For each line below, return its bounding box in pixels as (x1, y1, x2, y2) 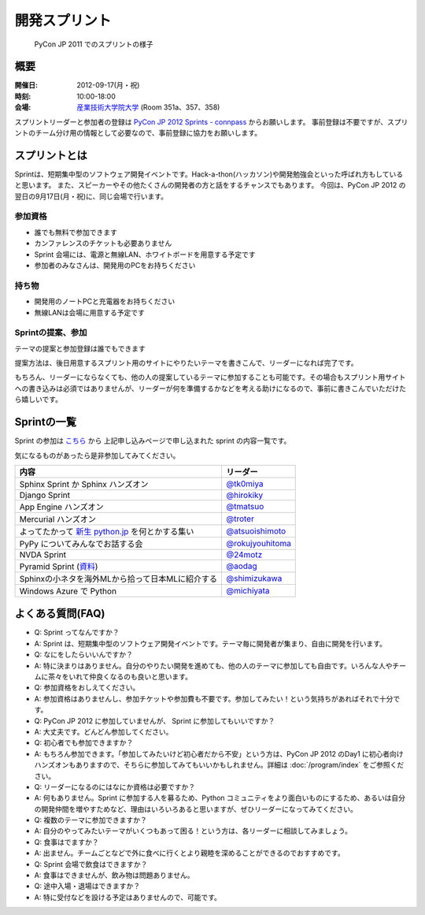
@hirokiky (226, 489, 264, 500)
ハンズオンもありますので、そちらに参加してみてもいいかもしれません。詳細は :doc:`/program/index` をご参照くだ (34, 761, 405, 770)
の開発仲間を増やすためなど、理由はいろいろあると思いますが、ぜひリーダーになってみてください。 (34, 804, 357, 813)
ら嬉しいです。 (14, 395, 63, 404)
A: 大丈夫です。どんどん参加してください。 (34, 727, 173, 736)
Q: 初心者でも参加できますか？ (34, 738, 134, 748)
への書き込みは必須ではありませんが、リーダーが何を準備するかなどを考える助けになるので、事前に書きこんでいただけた (14, 383, 407, 393)
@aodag (226, 560, 257, 571)
